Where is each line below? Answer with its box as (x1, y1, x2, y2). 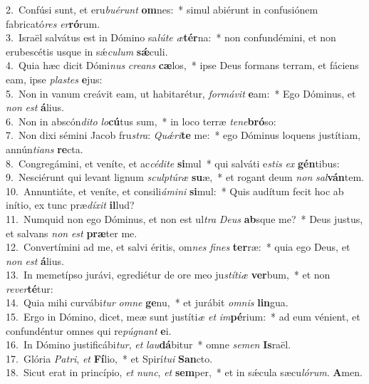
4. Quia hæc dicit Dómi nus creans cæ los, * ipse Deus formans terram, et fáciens (6, 58, 359, 73)
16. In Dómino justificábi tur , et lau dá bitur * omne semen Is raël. (6, 337, 291, 352)
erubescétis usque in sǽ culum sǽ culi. (6, 43, 168, 58)
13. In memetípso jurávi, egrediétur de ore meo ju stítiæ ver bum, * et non (6, 267, 331, 282)
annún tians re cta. (6, 141, 83, 156)
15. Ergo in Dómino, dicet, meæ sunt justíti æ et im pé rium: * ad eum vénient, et (6, 309, 360, 324)
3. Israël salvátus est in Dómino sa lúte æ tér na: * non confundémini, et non (6, 30, 336, 45)
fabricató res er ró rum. (6, 16, 100, 31)
